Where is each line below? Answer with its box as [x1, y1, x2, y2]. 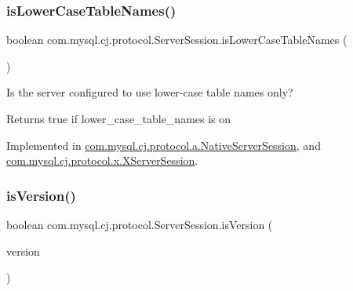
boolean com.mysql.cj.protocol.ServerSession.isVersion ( [6, 216, 273, 232]
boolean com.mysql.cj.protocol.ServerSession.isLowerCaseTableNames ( [6, 31, 348, 48]
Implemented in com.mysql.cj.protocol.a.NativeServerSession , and [6, 136, 321, 153]
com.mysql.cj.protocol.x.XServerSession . [6, 152, 198, 169]
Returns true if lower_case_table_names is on [6, 111, 231, 126]
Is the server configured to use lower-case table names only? [6, 84, 293, 100]
